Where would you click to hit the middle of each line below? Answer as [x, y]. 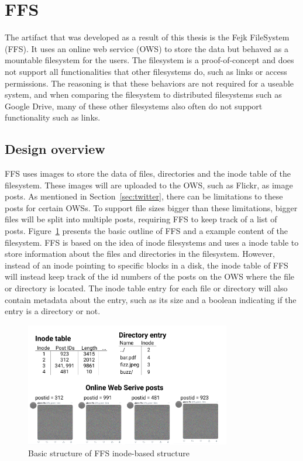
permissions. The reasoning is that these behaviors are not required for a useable [149, 83]
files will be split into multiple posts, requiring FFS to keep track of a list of [141, 219]
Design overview [55, 149]
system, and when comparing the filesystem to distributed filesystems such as [143, 94]
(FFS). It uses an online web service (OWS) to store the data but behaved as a [147, 48]
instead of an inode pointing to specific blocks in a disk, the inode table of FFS [147, 265]
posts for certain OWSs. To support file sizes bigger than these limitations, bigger [151, 207]
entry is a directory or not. [53, 311]
